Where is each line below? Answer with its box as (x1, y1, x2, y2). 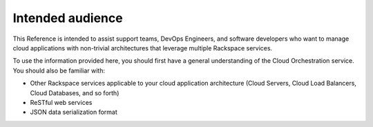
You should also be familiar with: (12, 66, 105, 75)
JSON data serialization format (30, 108, 117, 117)
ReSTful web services (30, 98, 93, 106)
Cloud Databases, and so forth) (30, 88, 119, 97)
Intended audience (12, 10, 124, 26)
